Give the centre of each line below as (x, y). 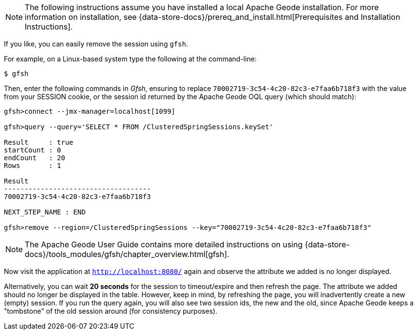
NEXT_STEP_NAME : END (45, 212)
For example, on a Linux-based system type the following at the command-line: (130, 59)
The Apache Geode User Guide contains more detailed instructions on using (164, 244)
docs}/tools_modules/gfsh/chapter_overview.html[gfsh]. (127, 254)
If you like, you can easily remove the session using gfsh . (96, 44)
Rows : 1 (33, 166)
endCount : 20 (35, 158)
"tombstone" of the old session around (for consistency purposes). (111, 311)
